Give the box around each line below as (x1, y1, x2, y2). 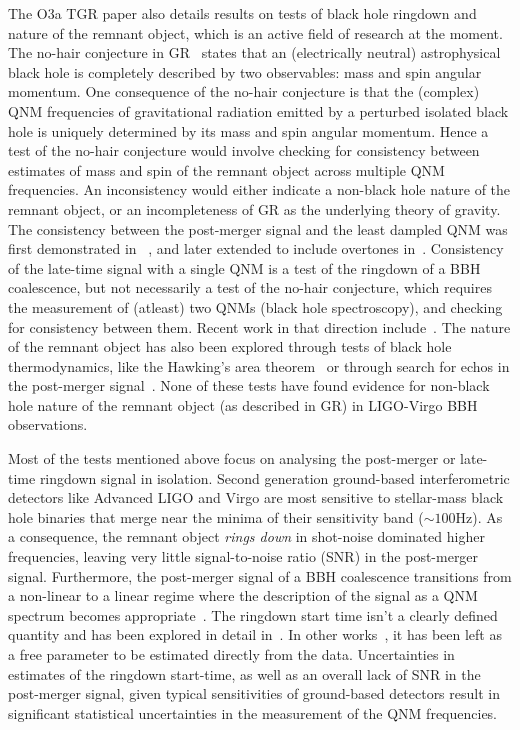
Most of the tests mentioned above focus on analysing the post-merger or (8, 448, 456, 469)
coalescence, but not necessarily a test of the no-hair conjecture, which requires (8, 277, 492, 298)
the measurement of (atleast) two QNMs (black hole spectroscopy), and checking (8, 296, 503, 317)
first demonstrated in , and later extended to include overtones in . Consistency (8, 238, 504, 259)
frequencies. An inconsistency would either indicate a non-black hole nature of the (8, 179, 511, 200)
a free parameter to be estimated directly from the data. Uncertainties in (8, 644, 455, 664)
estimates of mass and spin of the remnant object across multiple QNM (8, 159, 445, 180)
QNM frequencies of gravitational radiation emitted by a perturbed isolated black (8, 100, 509, 121)
